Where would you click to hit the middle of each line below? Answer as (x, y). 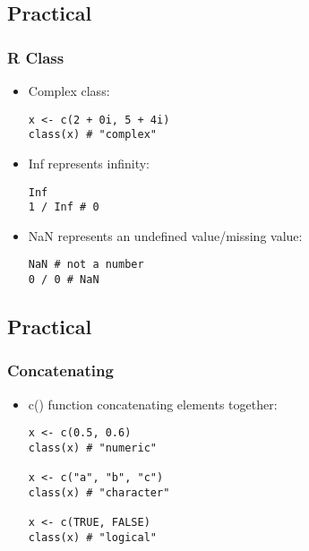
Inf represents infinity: (89, 163)
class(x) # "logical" (92, 537)
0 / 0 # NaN (64, 280)
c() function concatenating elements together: (153, 404)
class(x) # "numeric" (92, 448)
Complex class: (69, 90)
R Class (36, 57)
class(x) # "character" (99, 492)
